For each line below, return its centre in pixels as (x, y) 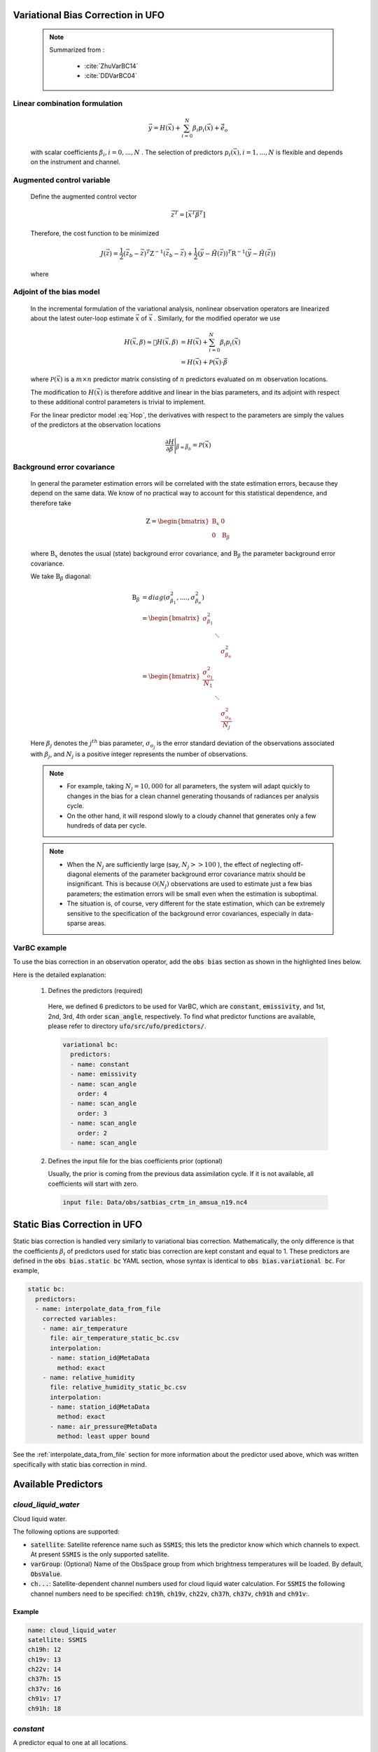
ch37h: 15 (44, 1679)
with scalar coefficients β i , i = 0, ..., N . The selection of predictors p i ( (132, 153)
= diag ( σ (156, 597)
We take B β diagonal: (61, 577)
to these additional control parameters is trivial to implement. (118, 402)
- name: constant (100, 1064)
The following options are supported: (66, 1532)
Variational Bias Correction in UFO (89, 15)
